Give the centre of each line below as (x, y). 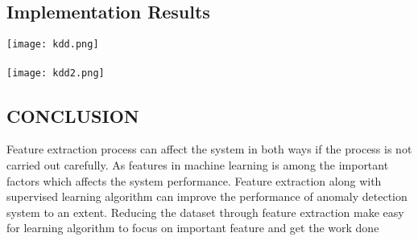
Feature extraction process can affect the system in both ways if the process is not (209, 149)
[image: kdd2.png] (56, 74)
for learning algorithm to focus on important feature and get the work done (193, 228)
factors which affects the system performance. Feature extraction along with (194, 180)
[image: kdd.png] (53, 45)
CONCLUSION (73, 115)
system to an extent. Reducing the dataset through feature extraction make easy (205, 212)
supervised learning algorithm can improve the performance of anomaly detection (207, 196)
